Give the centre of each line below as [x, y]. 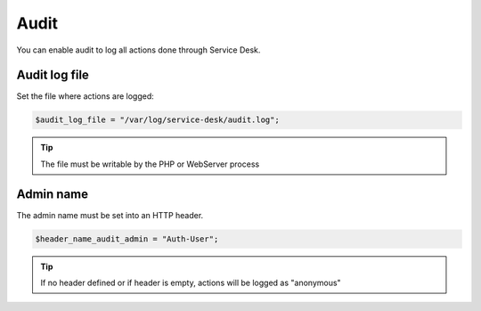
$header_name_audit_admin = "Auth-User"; [127, 239]
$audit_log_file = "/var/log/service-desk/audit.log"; [157, 120]
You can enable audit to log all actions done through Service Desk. [139, 50]
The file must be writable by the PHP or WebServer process [150, 164]
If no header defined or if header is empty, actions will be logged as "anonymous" [191, 283]
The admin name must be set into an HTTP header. [110, 215]
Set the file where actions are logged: [86, 96]
